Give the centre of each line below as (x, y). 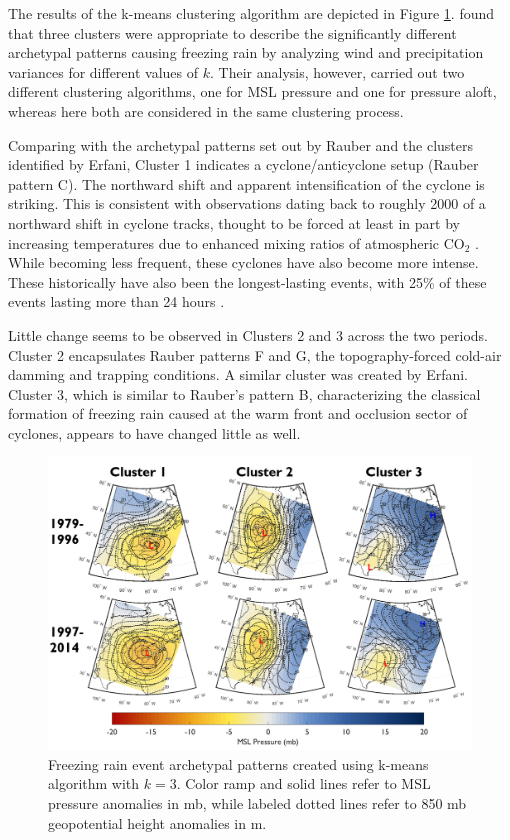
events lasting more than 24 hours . (116, 301)
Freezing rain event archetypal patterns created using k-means (238, 763)
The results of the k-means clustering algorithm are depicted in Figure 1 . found (251, 13)
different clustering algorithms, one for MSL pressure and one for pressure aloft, (252, 91)
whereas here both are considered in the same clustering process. (206, 110)
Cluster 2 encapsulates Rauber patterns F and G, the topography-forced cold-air (255, 354)
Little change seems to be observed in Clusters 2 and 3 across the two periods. (248, 334)
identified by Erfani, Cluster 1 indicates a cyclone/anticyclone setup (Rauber (243, 164)
